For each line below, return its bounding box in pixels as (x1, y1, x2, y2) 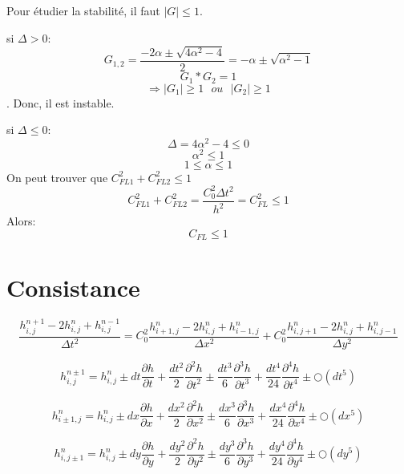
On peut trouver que (6, 168, 108, 185)
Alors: (6, 213, 36, 229)
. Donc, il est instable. (6, 94, 115, 111)
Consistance (6, 270, 140, 303)
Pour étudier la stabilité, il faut (6, 2, 160, 18)
